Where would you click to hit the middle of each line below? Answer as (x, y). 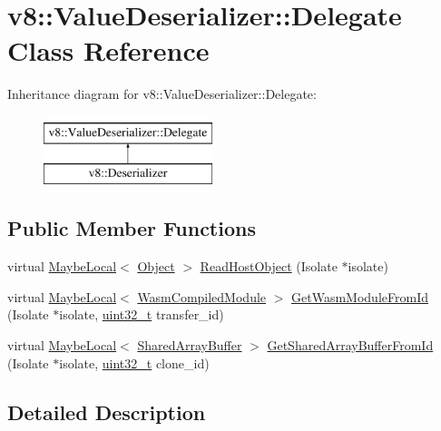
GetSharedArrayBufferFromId (350, 345)
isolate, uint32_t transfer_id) (142, 314)
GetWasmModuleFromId (360, 296)
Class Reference (108, 50)
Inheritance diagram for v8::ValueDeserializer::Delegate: (162, 94)
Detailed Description (107, 411)
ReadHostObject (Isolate (269, 266)
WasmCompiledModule (202, 296)
